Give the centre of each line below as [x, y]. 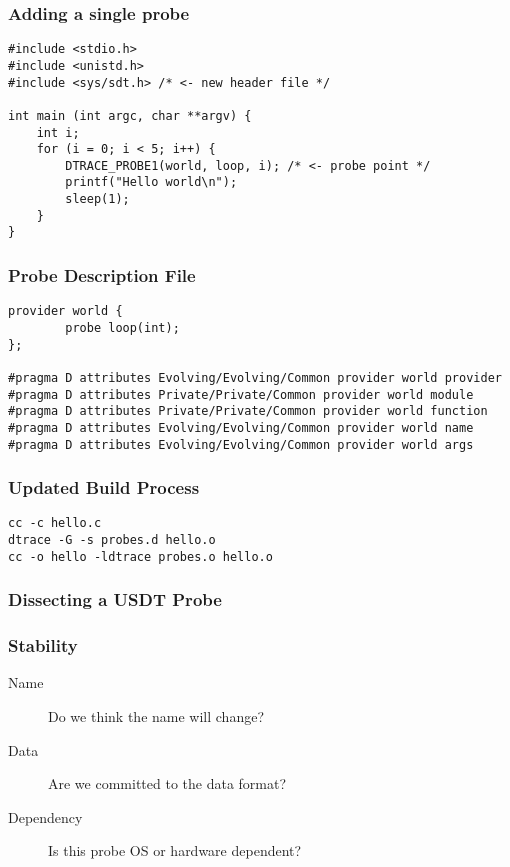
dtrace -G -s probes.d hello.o [112, 540]
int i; [58, 132]
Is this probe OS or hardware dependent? [175, 850]
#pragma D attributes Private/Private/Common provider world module [241, 394]
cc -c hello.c [55, 523]
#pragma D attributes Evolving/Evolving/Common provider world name [241, 427]
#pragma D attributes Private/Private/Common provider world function [248, 411]
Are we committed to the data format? [167, 783]
